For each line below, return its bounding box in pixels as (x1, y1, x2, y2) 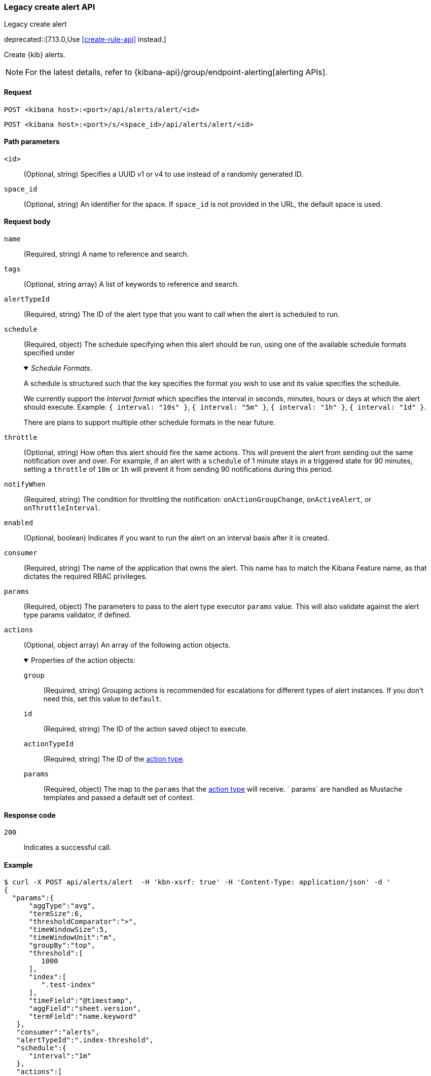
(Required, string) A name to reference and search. (24, 250, 189, 259)
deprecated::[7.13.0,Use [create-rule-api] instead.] (4, 35, 166, 44)
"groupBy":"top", (29, 941, 96, 950)
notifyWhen (4, 480, 46, 489)
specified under (24, 348, 75, 357)
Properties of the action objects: (31, 656, 136, 665)
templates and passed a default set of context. (43, 793, 195, 802)
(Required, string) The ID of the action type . (43, 755, 185, 764)
